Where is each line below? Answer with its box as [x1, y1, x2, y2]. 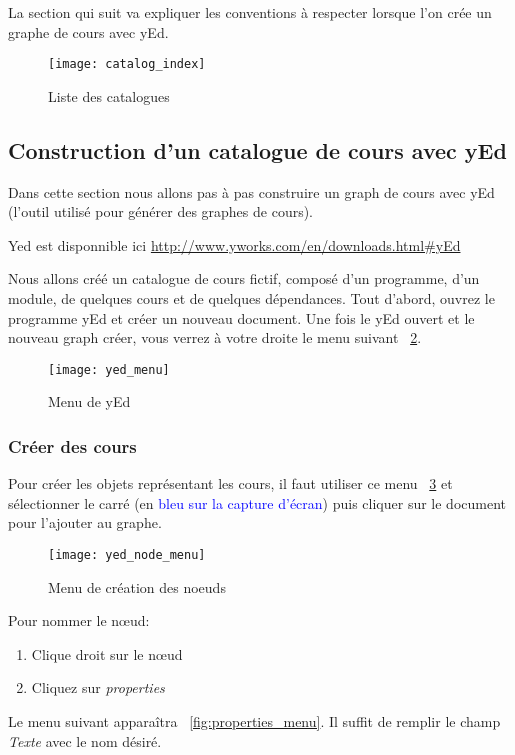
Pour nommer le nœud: [8, 610, 150, 631]
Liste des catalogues [48, 85, 170, 106]
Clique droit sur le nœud [31, 643, 183, 664]
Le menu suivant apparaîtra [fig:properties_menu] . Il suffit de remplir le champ [8, 711, 501, 732]
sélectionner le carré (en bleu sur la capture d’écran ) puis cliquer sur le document [8, 492, 507, 513]
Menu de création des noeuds [48, 576, 226, 597]
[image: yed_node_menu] [48, 548, 206, 563]
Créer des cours [8, 433, 137, 458]
